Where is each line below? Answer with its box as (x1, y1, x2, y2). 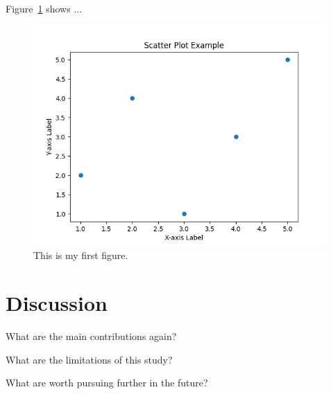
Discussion (6, 288, 108, 316)
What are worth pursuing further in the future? (6, 375, 208, 390)
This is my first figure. (33, 248, 128, 262)
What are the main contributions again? (6, 328, 177, 343)
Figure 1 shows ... (6, 1, 83, 15)
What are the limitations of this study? (6, 352, 173, 366)
